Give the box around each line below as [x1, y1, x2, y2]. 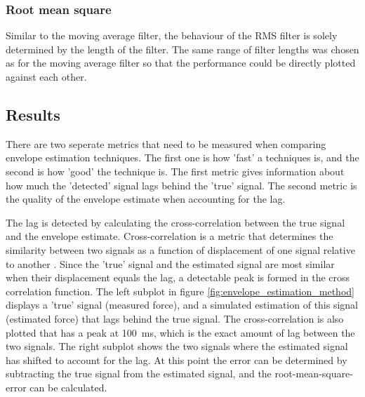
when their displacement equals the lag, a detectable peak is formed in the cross [6, 270, 350, 285]
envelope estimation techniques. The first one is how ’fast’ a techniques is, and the [6, 150, 359, 165]
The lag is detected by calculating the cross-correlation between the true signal [6, 215, 345, 229]
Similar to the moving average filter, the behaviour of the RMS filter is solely [6, 28, 338, 43]
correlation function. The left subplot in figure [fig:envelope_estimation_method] [6, 283, 354, 298]
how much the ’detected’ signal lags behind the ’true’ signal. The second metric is [6, 177, 357, 192]
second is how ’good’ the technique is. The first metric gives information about [6, 163, 345, 178]
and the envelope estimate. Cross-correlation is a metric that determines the [6, 229, 333, 243]
